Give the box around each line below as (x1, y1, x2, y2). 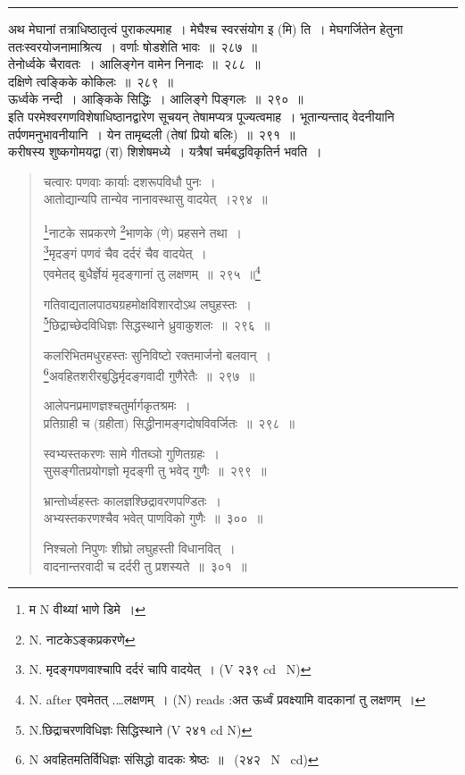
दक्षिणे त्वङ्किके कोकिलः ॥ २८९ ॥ (8, 72, 173, 90)
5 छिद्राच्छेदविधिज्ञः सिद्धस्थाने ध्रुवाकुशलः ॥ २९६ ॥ (43, 313, 270, 333)
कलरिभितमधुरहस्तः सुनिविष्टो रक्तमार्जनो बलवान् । (43, 345, 271, 364)
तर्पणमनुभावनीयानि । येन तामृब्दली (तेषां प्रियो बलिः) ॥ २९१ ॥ (8, 124, 295, 143)
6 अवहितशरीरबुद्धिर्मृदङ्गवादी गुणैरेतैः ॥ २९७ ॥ (43, 364, 255, 384)
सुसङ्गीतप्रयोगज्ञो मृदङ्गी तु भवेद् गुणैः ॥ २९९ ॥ (43, 461, 267, 480)
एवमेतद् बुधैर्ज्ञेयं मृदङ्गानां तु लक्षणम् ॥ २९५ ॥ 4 (43, 262, 261, 283)
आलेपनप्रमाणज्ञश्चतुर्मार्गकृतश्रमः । (43, 396, 191, 415)
